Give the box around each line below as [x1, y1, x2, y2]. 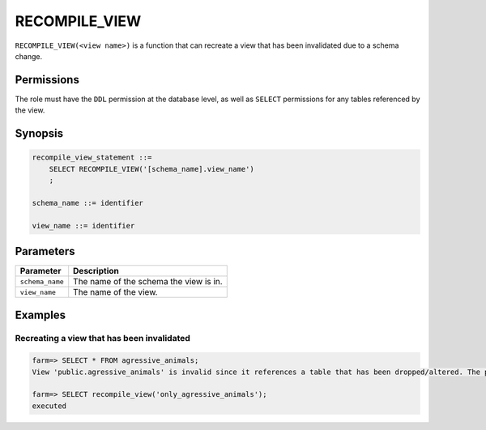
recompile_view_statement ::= [32, 153, 152, 162]
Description [73, 266, 119, 277]
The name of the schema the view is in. [73, 276, 223, 287]
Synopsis [15, 126, 64, 141]
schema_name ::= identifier [32, 198, 143, 207]
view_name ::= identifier [32, 221, 135, 230]
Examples [15, 308, 66, 321]
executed [32, 401, 67, 411]
